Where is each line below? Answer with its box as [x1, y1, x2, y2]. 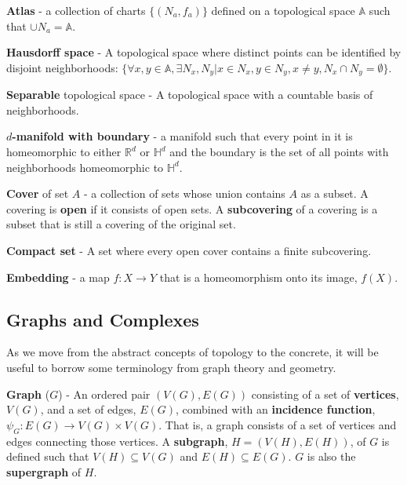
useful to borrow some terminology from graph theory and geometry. [6, 359, 336, 375]
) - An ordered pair [58, 385, 151, 402]
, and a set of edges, [40, 401, 136, 418]
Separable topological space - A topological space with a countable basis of [6, 86, 373, 103]
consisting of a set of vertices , [251, 385, 399, 402]
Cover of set [6, 185, 69, 202]
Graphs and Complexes [6, 307, 199, 331]
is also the [307, 448, 356, 465]
